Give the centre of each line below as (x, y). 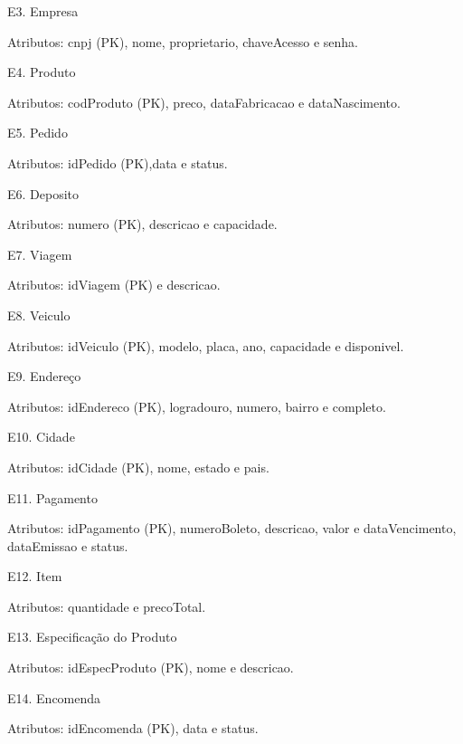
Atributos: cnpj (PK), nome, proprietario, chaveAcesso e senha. (183, 41)
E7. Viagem (40, 254)
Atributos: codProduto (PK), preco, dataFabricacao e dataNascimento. (204, 102)
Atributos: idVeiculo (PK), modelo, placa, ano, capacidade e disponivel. (206, 345)
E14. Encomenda (54, 697)
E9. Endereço (44, 376)
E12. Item (35, 576)
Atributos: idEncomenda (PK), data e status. (133, 728)
